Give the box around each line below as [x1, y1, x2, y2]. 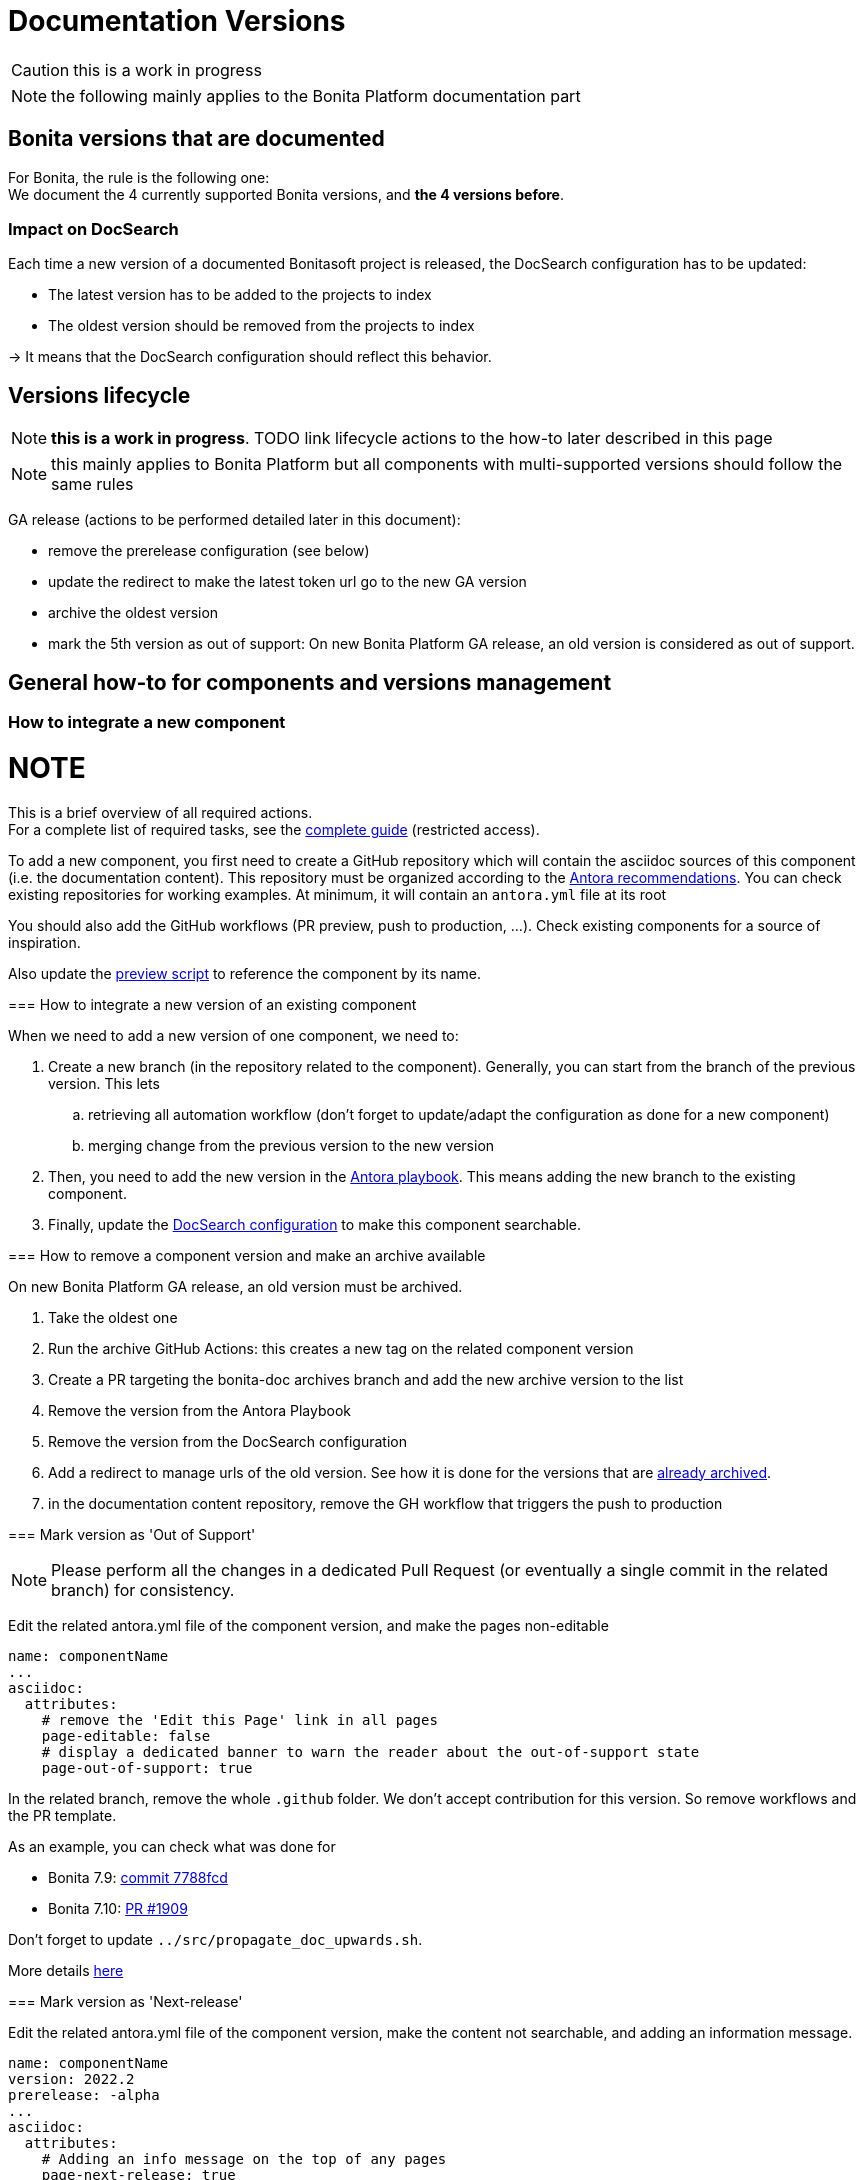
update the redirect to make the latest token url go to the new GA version [48, 573, 527, 591]
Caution [11, 59, 70, 80]
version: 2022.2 [8, 2070, 135, 2087]
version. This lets [48, 1074, 160, 1092]
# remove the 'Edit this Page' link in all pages [41, 1711, 438, 1728]
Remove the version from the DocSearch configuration [48, 1432, 407, 1450]
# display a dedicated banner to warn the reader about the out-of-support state [41, 1743, 700, 1760]
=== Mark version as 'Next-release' [8, 1992, 243, 2010]
